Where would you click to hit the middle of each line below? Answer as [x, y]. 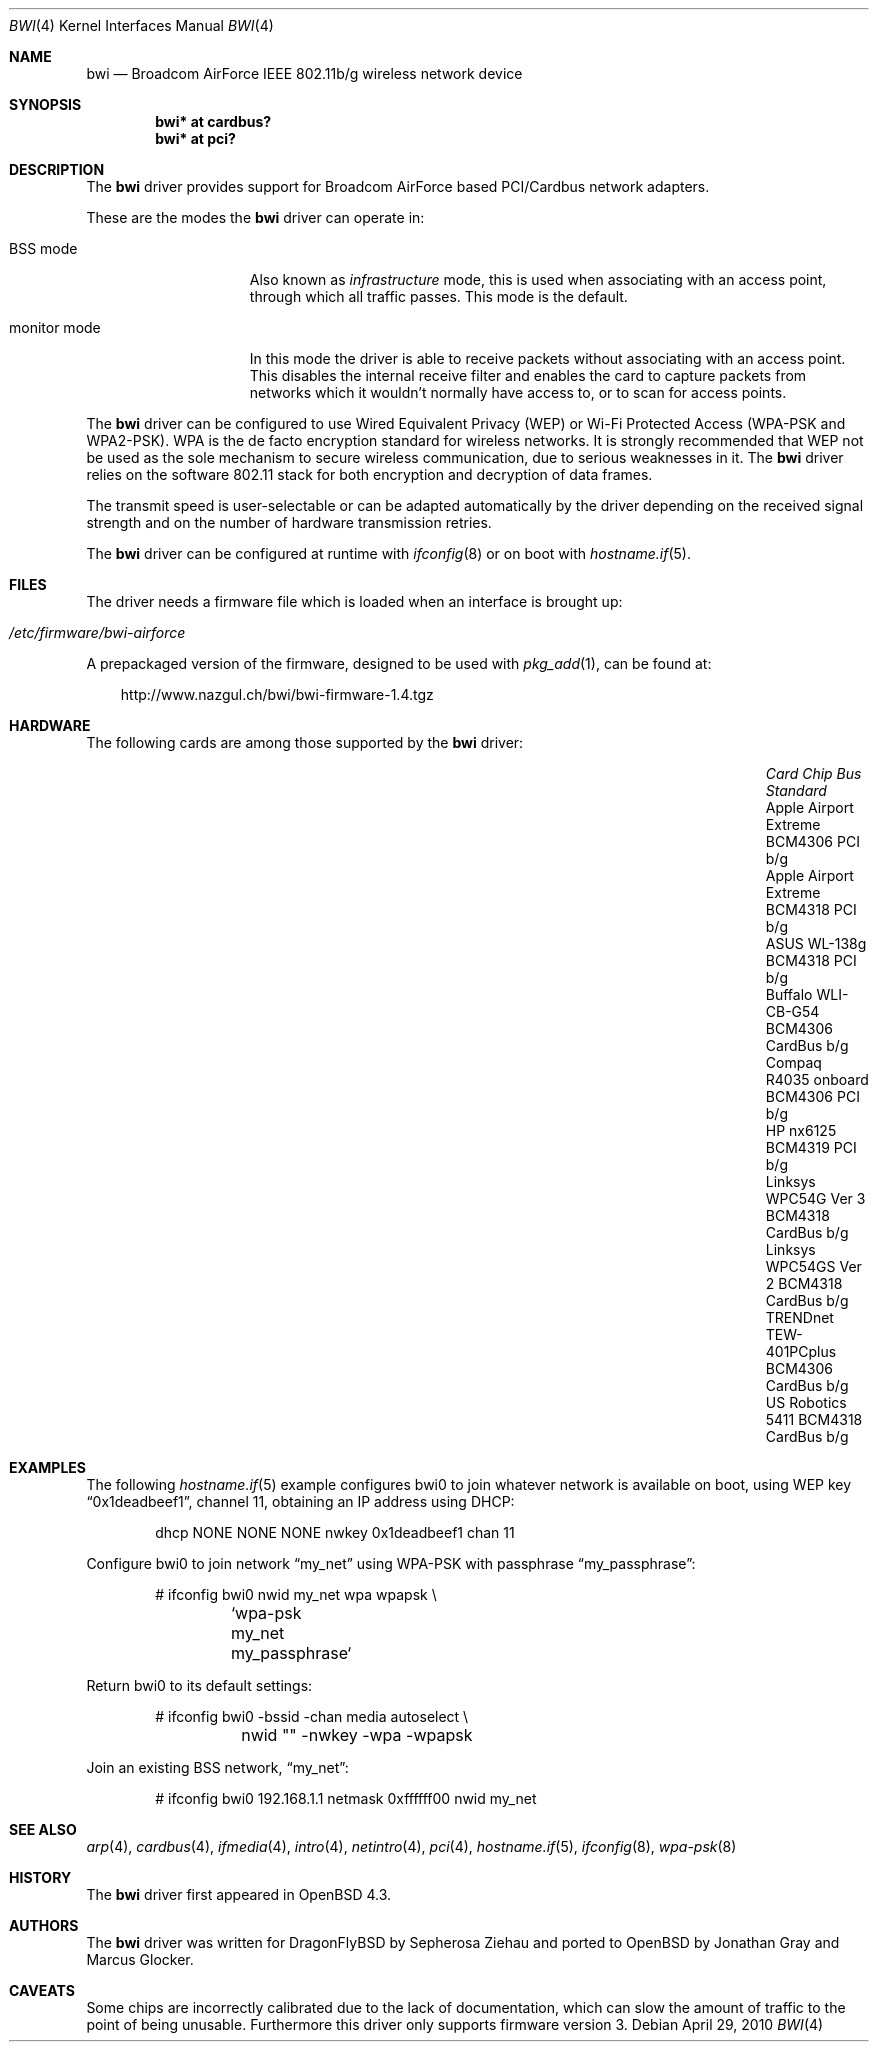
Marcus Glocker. [140, 1959]
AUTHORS [44, 1925]
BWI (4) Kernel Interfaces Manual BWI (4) [141, 25]
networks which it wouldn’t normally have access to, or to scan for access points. [518, 392]
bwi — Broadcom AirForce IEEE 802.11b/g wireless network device [304, 73]
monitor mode [55, 327]
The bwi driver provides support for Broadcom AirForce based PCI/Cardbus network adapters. [398, 186]
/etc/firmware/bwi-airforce [97, 632]
